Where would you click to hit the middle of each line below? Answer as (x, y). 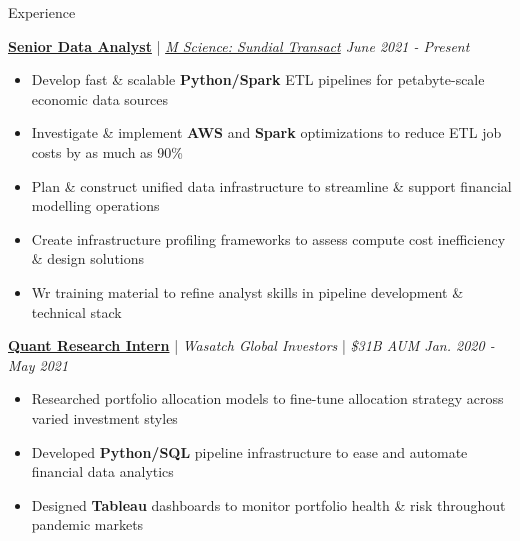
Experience (42, 12)
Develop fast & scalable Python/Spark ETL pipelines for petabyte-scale (258, 79)
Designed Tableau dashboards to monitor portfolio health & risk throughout (268, 504)
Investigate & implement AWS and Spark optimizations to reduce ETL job (266, 132)
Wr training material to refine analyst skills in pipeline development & (247, 291)
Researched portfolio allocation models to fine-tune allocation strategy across (267, 398)
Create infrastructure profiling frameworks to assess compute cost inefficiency (268, 238)
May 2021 (38, 364)
